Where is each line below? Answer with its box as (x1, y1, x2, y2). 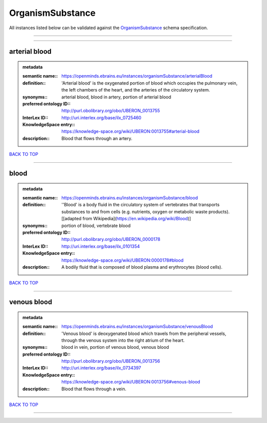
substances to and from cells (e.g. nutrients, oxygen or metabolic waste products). (61, 208, 230, 215)
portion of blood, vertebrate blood (61, 223, 131, 229)
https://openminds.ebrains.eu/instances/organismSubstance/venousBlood (61, 324, 213, 329)
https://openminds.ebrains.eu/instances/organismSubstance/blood (61, 195, 198, 201)
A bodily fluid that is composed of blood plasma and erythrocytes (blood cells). (61, 264, 222, 270)
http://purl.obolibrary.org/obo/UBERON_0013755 (61, 108, 160, 114)
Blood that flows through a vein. (61, 386, 127, 392)
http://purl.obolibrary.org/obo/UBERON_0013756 (61, 358, 160, 364)
